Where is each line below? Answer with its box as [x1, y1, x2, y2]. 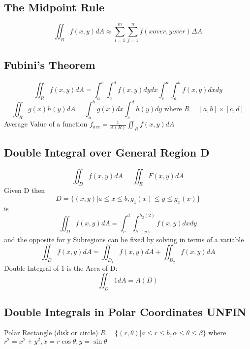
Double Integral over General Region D [4, 144, 210, 159]
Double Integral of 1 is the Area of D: [4, 262, 118, 273]
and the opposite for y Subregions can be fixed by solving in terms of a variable [4, 234, 244, 244]
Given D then [4, 185, 45, 195]
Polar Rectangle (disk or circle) [4, 327, 98, 338]
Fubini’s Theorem [4, 57, 95, 72]
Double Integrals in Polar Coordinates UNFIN [4, 304, 247, 319]
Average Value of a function [4, 119, 88, 129]
